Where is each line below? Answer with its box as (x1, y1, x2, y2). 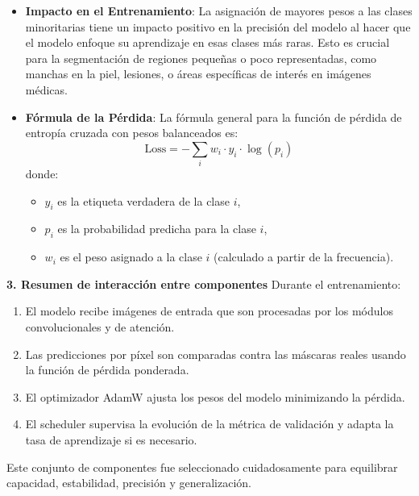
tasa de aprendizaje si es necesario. (25, 431, 197, 448)
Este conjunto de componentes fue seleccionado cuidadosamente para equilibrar (6, 458, 398, 475)
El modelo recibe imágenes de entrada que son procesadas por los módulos (25, 302, 393, 319)
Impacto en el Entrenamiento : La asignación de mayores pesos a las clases (25, 2, 413, 19)
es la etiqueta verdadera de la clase (57, 192, 230, 209)
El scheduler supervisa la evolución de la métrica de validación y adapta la (25, 415, 394, 432)
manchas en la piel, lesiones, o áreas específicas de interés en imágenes (25, 65, 371, 82)
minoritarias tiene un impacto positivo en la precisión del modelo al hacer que (25, 18, 411, 35)
